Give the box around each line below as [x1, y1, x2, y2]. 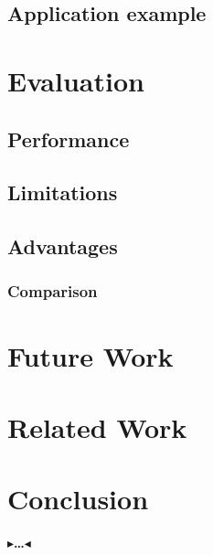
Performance [7, 124, 130, 153]
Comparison [7, 280, 98, 303]
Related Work [7, 408, 187, 445]
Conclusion [7, 480, 149, 518]
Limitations [7, 178, 118, 207]
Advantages [7, 232, 118, 261]
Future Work [7, 336, 174, 374]
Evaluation [7, 61, 144, 99]
